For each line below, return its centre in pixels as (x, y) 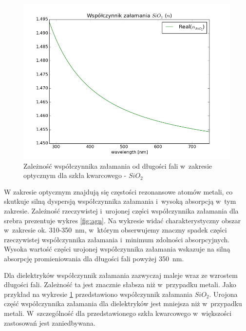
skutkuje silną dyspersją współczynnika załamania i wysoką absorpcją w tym (120, 201)
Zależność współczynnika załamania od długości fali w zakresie (118, 165)
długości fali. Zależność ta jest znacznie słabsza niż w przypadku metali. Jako (120, 284)
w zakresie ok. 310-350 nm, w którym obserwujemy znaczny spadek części (115, 230)
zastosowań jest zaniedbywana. (50, 322)
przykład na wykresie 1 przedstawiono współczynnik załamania (98, 294)
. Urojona (223, 294)
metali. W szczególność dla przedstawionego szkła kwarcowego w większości (118, 313)
